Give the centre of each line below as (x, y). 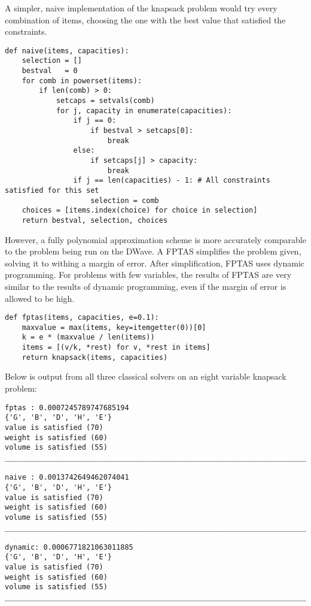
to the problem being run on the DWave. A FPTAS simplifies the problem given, (153, 251)
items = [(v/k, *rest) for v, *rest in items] (116, 348)
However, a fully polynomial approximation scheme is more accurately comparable (155, 239)
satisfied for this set (52, 190)
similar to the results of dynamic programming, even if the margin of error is (146, 286)
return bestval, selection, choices (95, 220)
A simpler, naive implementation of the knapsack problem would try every (141, 8)
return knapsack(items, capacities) (95, 357)
